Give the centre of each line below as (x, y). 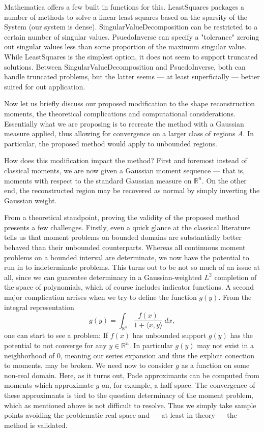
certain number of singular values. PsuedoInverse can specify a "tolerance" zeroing (132, 36)
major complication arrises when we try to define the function (100, 297)
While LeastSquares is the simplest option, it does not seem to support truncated (131, 56)
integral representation (39, 307)
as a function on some (215, 365)
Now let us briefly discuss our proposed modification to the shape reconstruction (130, 103)
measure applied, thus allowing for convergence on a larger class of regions (120, 133)
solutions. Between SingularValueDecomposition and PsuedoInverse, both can (125, 66)
